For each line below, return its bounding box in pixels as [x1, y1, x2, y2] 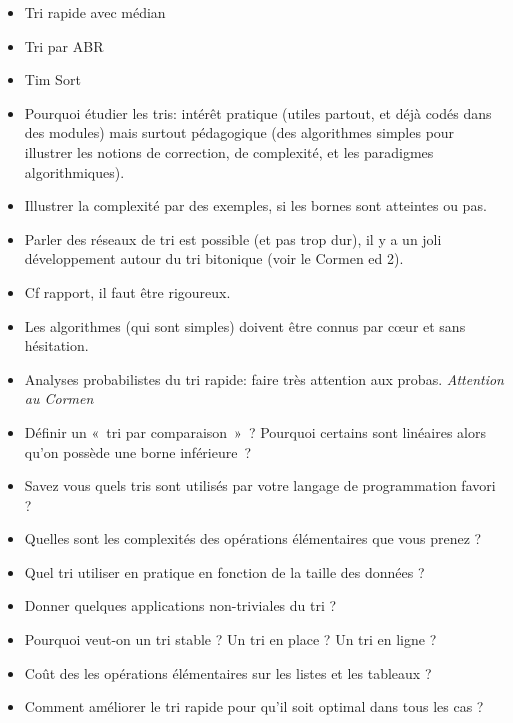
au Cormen [24, 388, 94, 409]
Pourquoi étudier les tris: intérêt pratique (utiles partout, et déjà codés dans [24, 102, 492, 123]
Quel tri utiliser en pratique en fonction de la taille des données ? [24, 561, 425, 582]
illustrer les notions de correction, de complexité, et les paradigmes [24, 141, 434, 162]
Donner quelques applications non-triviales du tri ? [24, 595, 337, 616]
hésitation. [24, 335, 89, 356]
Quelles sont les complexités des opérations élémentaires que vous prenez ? [24, 528, 482, 549]
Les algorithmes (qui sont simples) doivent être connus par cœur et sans [24, 315, 466, 336]
